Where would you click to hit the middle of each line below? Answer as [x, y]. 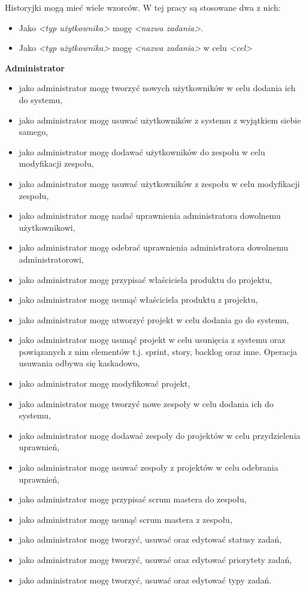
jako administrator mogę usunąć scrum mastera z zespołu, [125, 519]
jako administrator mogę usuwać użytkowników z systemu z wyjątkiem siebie [160, 120]
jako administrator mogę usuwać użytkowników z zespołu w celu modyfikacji [159, 183]
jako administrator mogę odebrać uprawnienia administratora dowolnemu [153, 247]
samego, [34, 132]
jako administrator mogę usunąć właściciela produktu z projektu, [138, 299]
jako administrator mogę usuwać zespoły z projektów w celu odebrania [149, 467]
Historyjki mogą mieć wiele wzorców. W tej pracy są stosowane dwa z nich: [143, 7]
